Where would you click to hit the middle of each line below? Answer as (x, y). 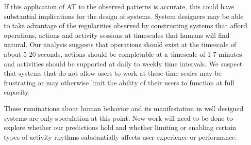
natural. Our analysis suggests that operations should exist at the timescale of (120, 44)
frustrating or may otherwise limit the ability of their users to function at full (119, 82)
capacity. (17, 92)
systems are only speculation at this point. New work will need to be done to (118, 118)
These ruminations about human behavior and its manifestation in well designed (124, 108)
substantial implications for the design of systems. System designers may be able (124, 16)
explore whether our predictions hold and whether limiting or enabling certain (120, 127)
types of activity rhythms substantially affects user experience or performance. (120, 137)
